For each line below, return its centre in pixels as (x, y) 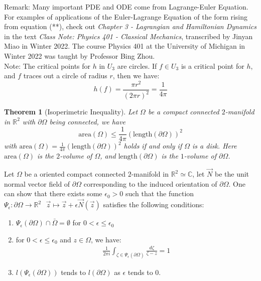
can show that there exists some (53, 193)
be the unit (232, 174)
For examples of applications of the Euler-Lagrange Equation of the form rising (126, 16)
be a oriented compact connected (75, 174)
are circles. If (137, 65)
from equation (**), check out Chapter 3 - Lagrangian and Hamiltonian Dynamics (130, 26)
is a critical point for (213, 65)
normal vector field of (37, 183)
